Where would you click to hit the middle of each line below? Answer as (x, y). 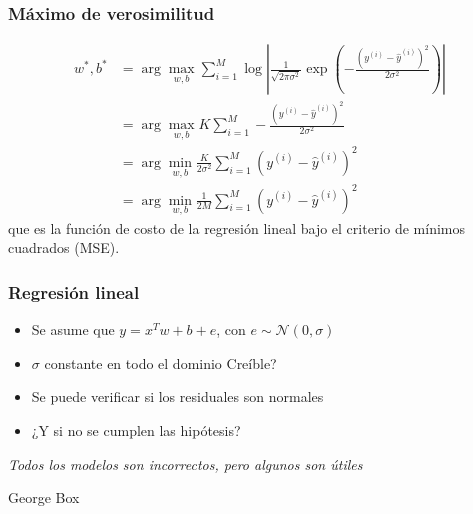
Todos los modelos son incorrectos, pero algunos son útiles (185, 463)
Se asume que (73, 329)
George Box (44, 497)
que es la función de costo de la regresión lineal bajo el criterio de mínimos (236, 227)
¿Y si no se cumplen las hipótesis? (136, 430)
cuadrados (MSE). (64, 247)
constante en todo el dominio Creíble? (160, 362)
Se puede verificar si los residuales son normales (177, 396)
